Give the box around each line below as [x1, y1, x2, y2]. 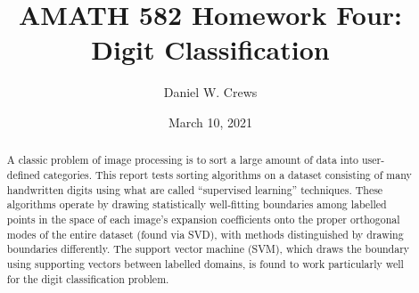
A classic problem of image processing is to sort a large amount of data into [6, 152, 358, 167]
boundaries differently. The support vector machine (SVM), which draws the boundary [6, 241, 410, 256]
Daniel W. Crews [163, 83, 258, 102]
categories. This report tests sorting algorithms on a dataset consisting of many [43, 167, 412, 182]
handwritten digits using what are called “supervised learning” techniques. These [6, 182, 383, 197]
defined [6, 167, 40, 182]
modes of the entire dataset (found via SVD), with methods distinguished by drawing [6, 226, 404, 241]
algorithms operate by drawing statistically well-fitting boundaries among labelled [6, 197, 387, 212]
